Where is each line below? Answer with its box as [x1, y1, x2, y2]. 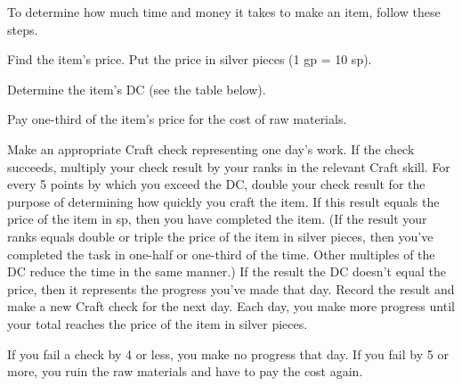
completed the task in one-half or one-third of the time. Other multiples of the [7, 244, 435, 263]
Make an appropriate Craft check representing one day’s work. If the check [7, 139, 415, 158]
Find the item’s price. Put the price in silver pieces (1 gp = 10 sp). [7, 50, 372, 69]
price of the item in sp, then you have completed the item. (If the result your [7, 209, 427, 228]
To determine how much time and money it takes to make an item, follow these [7, 3, 441, 21]
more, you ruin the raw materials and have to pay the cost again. [7, 362, 363, 381]
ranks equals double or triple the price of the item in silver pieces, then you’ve [7, 226, 434, 245]
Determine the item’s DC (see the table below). [7, 79, 266, 98]
